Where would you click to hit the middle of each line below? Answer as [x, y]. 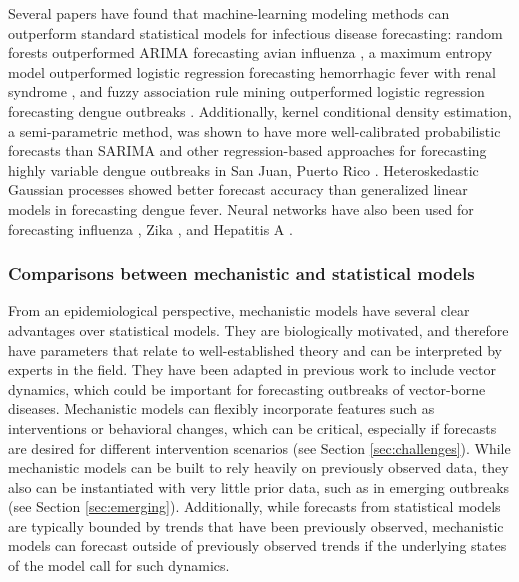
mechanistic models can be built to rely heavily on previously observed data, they [258, 467]
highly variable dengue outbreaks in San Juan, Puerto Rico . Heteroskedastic [243, 169]
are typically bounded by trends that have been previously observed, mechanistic [256, 525]
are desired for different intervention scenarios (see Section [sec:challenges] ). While [259, 447]
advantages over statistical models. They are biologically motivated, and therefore [258, 329]
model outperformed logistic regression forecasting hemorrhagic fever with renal [252, 71]
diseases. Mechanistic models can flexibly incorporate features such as [221, 408]
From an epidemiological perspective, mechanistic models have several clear [239, 310]
